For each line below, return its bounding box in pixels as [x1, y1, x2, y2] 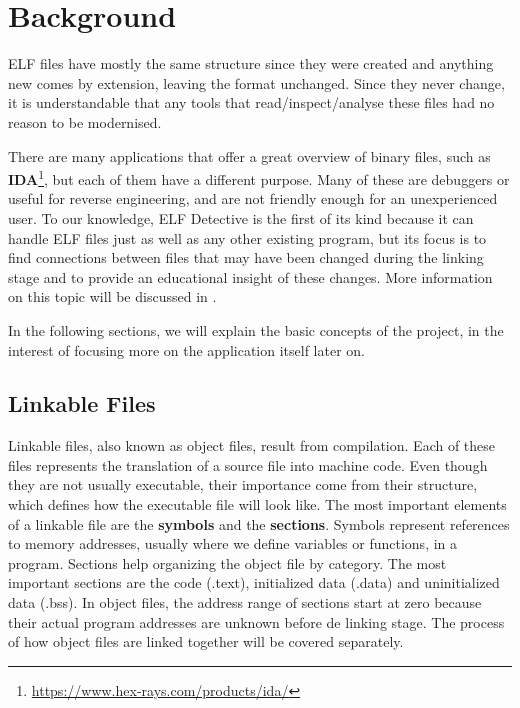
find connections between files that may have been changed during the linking [8, 247, 484, 268]
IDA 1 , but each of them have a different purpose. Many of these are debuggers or [8, 166, 510, 189]
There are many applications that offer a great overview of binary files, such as [8, 145, 491, 166]
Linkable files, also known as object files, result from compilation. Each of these [8, 435, 496, 456]
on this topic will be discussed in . [8, 286, 217, 307]
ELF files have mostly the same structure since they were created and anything [8, 53, 494, 74]
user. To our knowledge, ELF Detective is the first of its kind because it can [8, 207, 474, 228]
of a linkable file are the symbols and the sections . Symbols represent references [8, 513, 510, 534]
